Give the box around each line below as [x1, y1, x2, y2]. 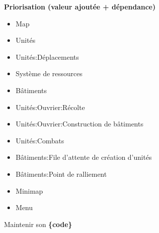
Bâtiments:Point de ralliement [15, 168, 107, 179]
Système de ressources [15, 68, 83, 79]
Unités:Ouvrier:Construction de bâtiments [15, 118, 144, 129]
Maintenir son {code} [4, 219, 72, 229]
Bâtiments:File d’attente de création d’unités [15, 152, 152, 162]
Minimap [15, 185, 43, 196]
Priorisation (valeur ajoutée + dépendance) [4, 1, 156, 11]
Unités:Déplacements [15, 51, 79, 62]
